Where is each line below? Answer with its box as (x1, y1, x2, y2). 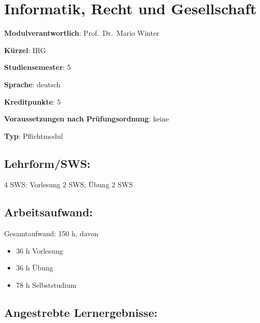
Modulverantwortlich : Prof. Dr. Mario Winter (4, 28, 159, 38)
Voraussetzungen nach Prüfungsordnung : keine (4, 113, 169, 124)
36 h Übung (16, 262, 53, 273)
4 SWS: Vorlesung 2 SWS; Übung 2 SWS (4, 179, 133, 190)
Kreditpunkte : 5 (4, 96, 61, 107)
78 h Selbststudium (16, 280, 77, 290)
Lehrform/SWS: (4, 155, 91, 171)
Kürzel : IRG (4, 44, 46, 55)
